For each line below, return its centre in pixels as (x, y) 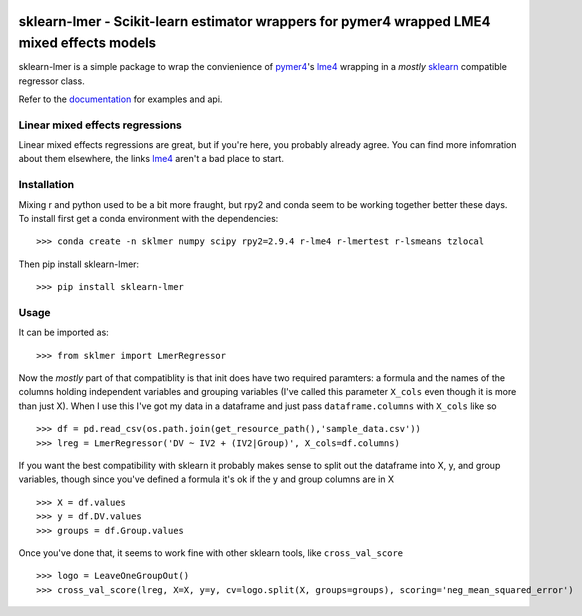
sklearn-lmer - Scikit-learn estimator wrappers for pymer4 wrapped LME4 (254, 21)
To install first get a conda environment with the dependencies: (148, 218)
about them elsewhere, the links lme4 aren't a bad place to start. (151, 159)
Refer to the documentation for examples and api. (120, 99)
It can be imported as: (63, 332)
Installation (46, 185)
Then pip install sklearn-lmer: (79, 264)
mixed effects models (87, 43)
